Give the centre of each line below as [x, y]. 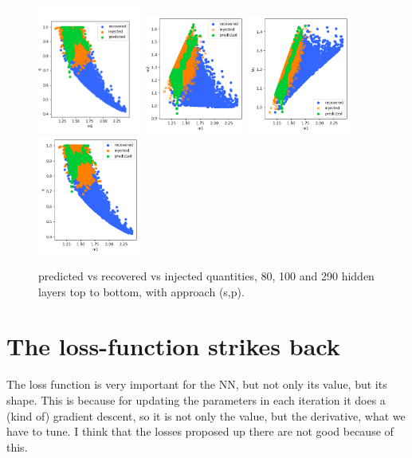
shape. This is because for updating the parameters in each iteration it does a [196, 400]
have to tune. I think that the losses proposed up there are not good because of [200, 431]
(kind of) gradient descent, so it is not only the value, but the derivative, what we [206, 415]
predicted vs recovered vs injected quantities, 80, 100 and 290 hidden [206, 276]
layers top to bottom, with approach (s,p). [141, 291]
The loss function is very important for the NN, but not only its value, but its [197, 384]
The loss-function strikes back [173, 346]
